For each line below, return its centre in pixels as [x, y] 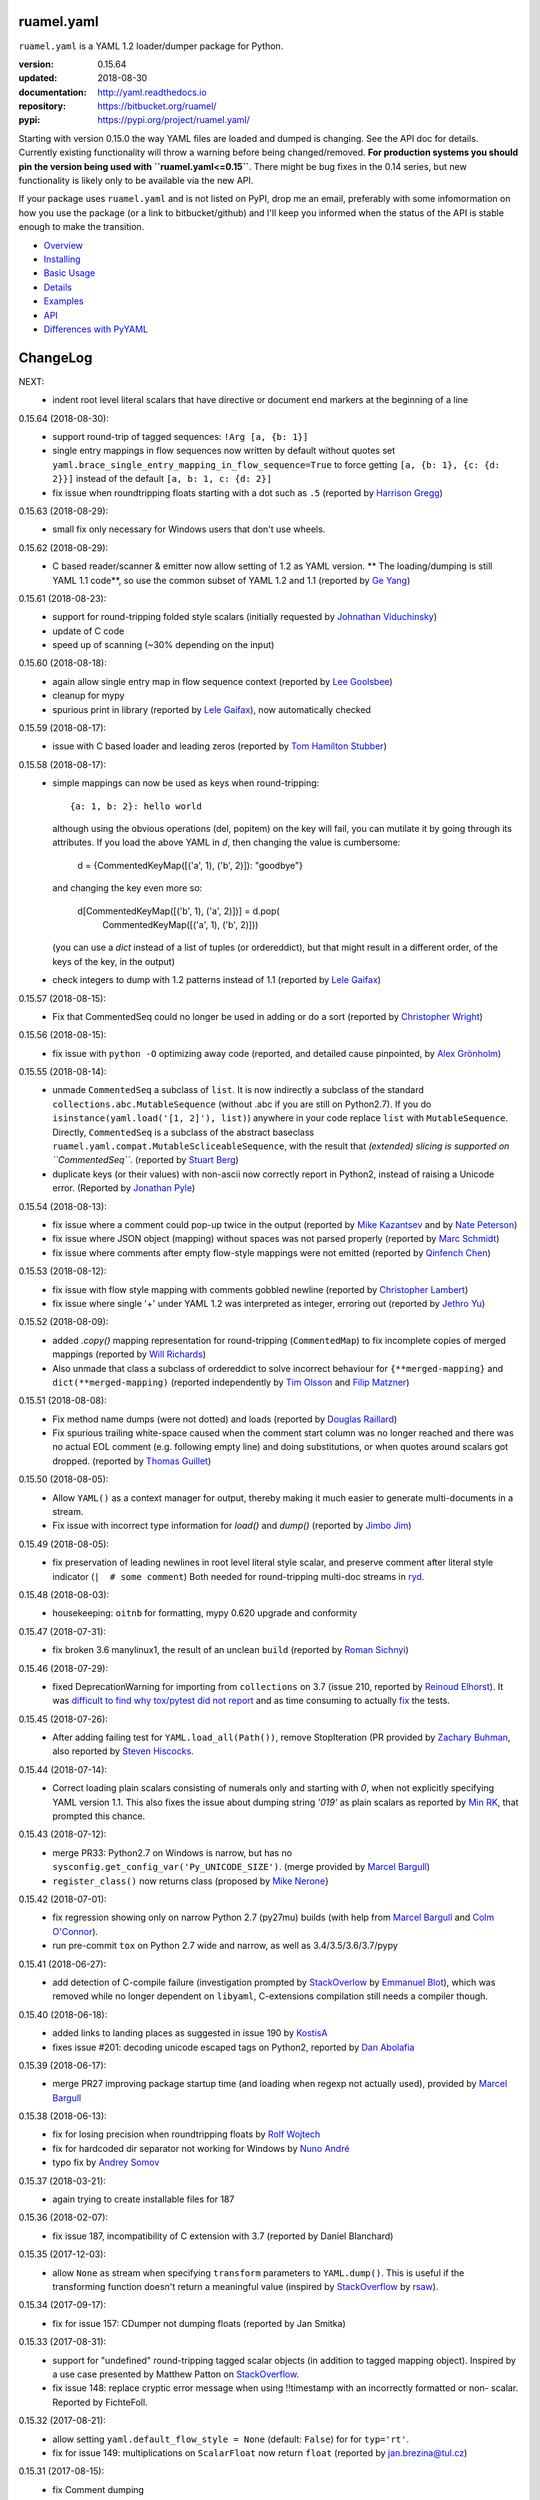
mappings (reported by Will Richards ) [129, 1354]
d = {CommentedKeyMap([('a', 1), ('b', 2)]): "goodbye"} [190, 865]
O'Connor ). [75, 1931]
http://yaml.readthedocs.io [152, 92]
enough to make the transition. [81, 227]
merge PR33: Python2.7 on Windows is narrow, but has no [172, 1852]
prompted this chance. [99, 1816]
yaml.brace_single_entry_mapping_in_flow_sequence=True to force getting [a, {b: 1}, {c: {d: [276, 464]
